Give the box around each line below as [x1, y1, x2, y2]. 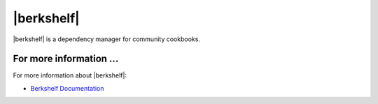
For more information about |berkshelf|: [13, 71, 127, 80]
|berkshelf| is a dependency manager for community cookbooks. [13, 35, 201, 43]
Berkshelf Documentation [30, 84, 104, 92]
